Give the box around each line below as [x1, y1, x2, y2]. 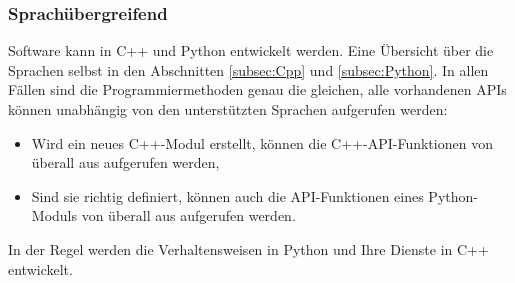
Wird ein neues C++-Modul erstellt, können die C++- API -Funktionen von [31, 132, 493, 153]
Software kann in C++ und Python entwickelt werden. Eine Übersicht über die [8, 40, 494, 61]
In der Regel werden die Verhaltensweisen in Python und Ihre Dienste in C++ [8, 238, 489, 259]
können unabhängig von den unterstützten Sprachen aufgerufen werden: [8, 99, 448, 119]
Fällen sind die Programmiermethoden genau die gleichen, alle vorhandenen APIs [8, 79, 507, 100]
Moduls [31, 205, 78, 226]
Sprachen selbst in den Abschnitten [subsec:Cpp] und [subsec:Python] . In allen [8, 59, 489, 80]
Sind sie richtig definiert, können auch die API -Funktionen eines [31, 185, 424, 206]
